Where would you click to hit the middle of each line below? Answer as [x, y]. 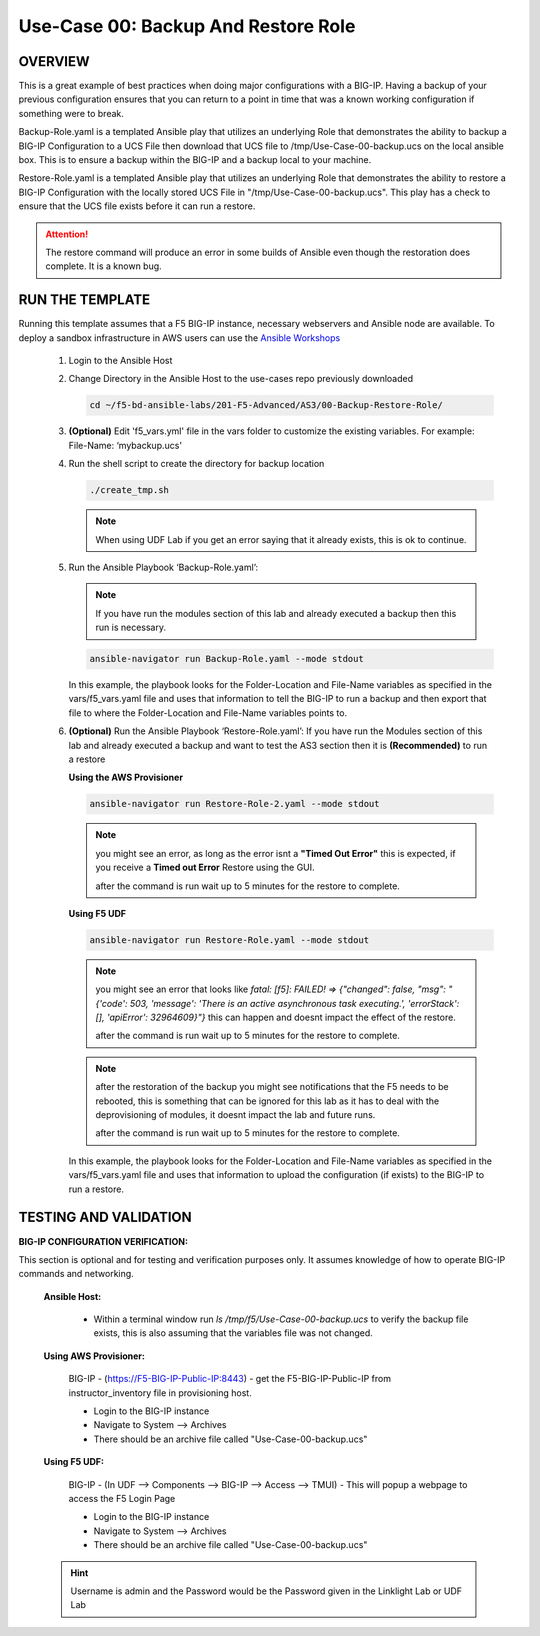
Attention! [67, 234]
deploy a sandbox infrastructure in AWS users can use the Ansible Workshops [179, 337]
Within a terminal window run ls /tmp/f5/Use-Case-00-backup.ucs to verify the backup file [281, 1319]
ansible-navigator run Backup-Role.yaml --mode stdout [226, 659]
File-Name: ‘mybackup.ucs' [125, 445]
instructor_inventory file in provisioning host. [160, 1392]
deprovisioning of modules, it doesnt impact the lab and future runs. [235, 1115]
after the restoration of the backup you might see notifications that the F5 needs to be [272, 1087]
